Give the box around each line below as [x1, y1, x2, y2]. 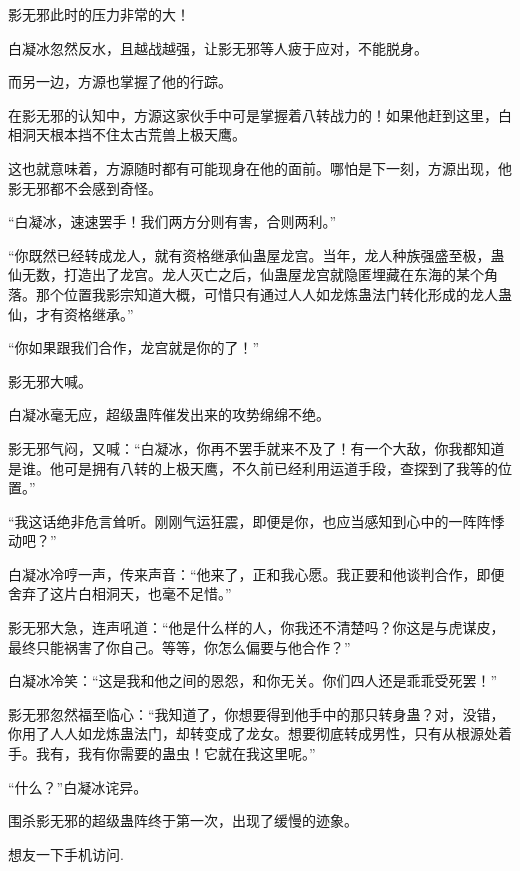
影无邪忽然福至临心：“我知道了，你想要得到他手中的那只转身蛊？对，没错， [8, 703, 505, 724]
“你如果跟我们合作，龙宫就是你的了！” [8, 337, 260, 358]
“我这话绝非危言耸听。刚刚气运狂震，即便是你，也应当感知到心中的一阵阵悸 [8, 510, 505, 531]
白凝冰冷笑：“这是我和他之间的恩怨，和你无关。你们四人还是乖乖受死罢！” [8, 670, 498, 691]
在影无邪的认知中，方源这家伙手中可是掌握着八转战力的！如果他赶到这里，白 [8, 104, 512, 125]
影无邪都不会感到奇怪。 [8, 177, 162, 198]
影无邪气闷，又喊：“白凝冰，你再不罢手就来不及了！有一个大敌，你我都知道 [8, 437, 505, 458]
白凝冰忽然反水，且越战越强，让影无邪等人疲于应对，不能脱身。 [8, 37, 428, 58]
